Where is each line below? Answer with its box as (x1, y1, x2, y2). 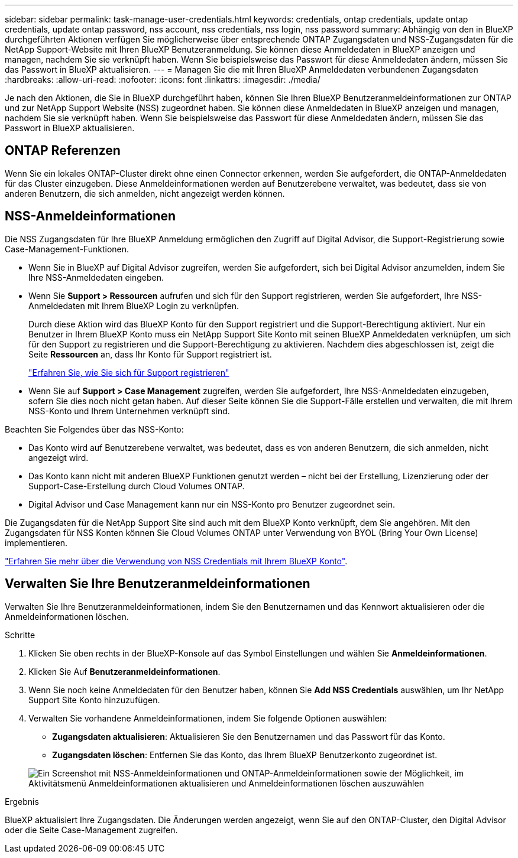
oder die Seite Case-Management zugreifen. (5, 824, 178, 835)
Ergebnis (5, 796, 39, 807)
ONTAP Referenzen (5, 143, 121, 158)
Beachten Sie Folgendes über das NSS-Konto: (5, 424, 184, 434)
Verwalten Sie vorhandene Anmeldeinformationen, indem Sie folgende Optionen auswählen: (28, 713, 387, 723)
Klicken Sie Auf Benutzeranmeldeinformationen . (28, 666, 221, 677)
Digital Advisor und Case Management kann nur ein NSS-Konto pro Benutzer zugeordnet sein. (28, 499, 396, 509)
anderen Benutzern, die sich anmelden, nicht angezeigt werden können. (5, 188, 285, 199)
